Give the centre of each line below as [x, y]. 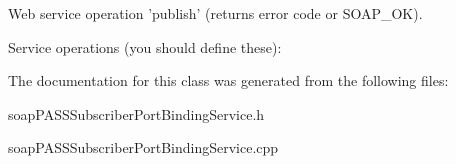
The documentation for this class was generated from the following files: [228, 80]
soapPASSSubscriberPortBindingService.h [136, 113]
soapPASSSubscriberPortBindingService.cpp [143, 147]
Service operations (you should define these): [145, 46]
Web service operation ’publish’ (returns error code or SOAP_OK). [215, 13]
